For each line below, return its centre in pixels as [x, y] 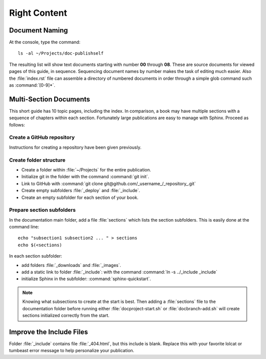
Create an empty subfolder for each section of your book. [80, 197]
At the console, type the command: [45, 42]
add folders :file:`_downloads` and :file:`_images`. [71, 265]
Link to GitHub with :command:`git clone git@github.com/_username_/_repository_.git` [109, 183]
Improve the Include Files [49, 332]
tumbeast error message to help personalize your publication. [72, 351]
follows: [17, 125]
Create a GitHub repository [42, 137]
